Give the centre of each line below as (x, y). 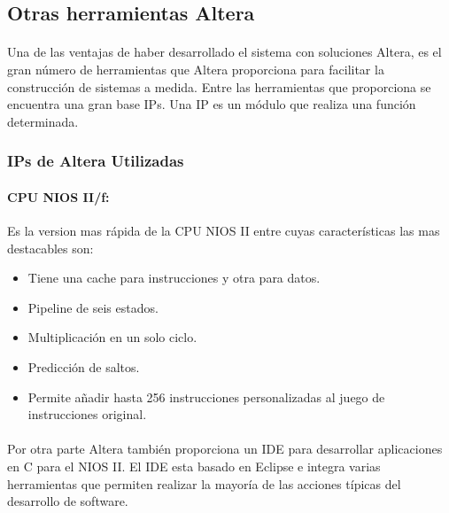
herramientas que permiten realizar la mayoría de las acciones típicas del (204, 483)
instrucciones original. (87, 414)
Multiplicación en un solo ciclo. (112, 337)
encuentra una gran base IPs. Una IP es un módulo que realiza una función (212, 104)
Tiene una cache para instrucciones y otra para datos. (174, 278)
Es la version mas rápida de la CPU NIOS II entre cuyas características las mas (224, 230)
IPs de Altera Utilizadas (96, 161)
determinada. (43, 121)
